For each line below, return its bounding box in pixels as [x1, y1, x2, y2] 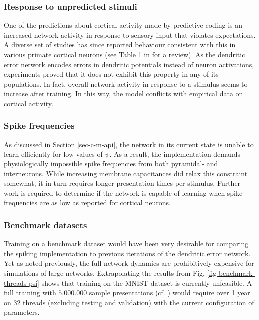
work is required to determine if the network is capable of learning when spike [4, 187, 243, 198]
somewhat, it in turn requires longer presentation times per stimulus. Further [4, 178, 241, 188]
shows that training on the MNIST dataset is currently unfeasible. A [41, 277, 252, 288]
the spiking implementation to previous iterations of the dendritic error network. [4, 248, 251, 258]
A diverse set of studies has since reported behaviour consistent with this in [4, 39, 236, 50]
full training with [4, 287, 56, 298]
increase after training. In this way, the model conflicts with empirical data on [4, 88, 243, 99]
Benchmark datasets [4, 218, 87, 231]
